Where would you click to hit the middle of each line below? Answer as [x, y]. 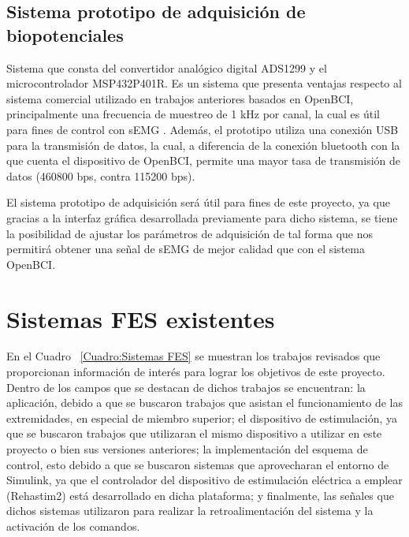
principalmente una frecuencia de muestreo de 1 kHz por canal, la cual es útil [193, 114]
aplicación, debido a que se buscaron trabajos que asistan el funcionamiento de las [204, 403]
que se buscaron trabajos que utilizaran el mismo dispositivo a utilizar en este [194, 433]
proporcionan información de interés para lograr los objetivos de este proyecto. [196, 372]
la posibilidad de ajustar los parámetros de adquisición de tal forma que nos [190, 233]
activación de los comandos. [73, 526]
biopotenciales [65, 34]
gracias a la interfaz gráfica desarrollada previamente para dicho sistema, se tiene [202, 217]
